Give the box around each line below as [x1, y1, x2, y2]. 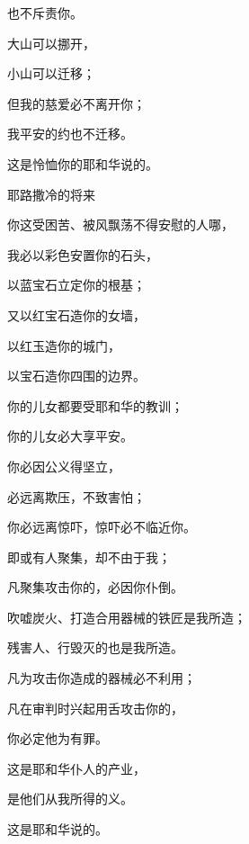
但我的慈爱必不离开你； [7, 94, 146, 112]
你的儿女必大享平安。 [7, 426, 133, 445]
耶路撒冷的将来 [7, 184, 95, 203]
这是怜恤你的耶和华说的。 [7, 154, 158, 173]
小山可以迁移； [7, 64, 95, 83]
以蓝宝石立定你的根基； [7, 275, 146, 294]
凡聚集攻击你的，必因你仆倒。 [7, 578, 183, 597]
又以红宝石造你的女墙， [7, 305, 146, 324]
